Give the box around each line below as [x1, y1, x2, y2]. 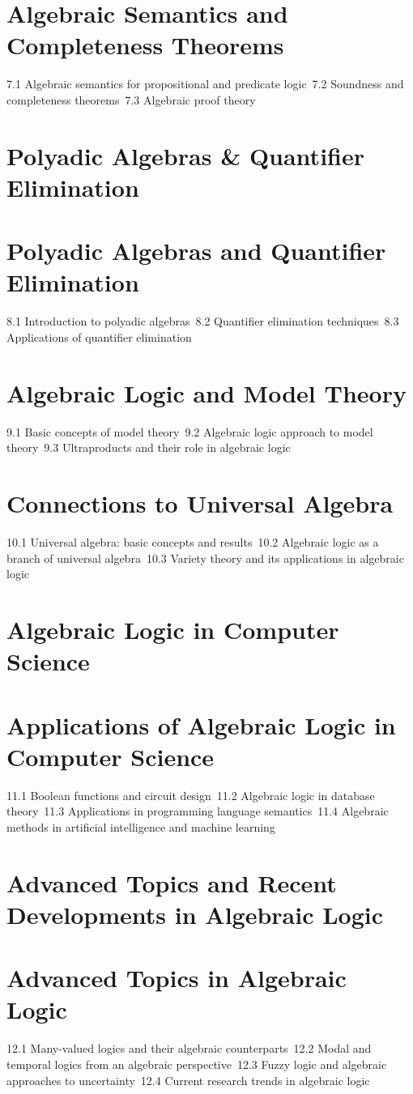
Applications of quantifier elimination [6, 328, 192, 345]
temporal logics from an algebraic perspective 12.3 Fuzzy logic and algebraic [6, 1055, 387, 1072]
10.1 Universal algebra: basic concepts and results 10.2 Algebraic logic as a [6, 534, 379, 550]
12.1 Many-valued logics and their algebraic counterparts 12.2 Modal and [6, 1040, 372, 1057]
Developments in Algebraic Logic [6, 897, 384, 930]
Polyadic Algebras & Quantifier [6, 138, 364, 172]
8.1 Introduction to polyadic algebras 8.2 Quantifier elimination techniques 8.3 [6, 313, 399, 330]
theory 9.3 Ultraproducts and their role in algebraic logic [6, 439, 291, 456]
